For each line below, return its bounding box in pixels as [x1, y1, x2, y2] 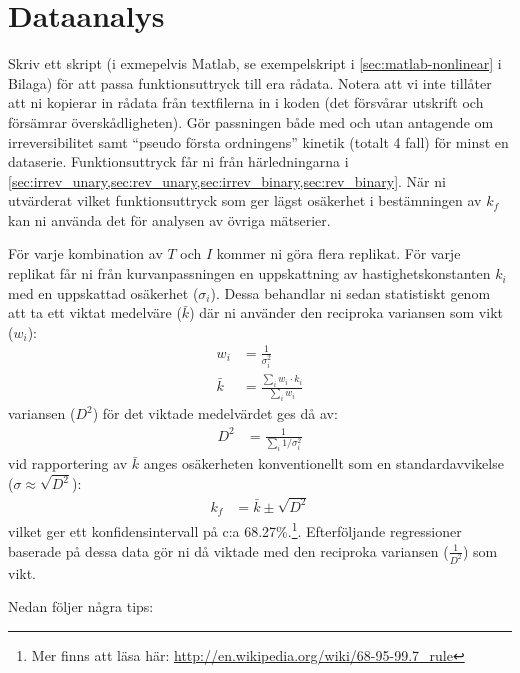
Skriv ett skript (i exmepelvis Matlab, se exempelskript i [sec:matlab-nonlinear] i [8, 53, 502, 74]
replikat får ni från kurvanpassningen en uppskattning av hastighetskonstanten [8, 263, 491, 284]
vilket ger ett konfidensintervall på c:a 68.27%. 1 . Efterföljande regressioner [8, 518, 462, 542]
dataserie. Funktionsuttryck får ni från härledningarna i [8, 151, 349, 172]
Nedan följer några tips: [8, 596, 154, 617]
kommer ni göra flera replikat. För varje [216, 243, 461, 264]
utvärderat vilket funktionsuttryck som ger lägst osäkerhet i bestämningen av [8, 190, 482, 211]
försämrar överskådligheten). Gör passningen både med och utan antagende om [8, 111, 494, 132]
